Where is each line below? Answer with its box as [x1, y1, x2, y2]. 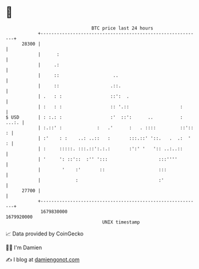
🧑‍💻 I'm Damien [5, 244, 43, 251]
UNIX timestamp [102, 219, 140, 225]
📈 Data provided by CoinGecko [5, 230, 84, 237]
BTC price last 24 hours [91, 25, 153, 31]
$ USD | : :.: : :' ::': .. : [5, 114, 183, 120]
